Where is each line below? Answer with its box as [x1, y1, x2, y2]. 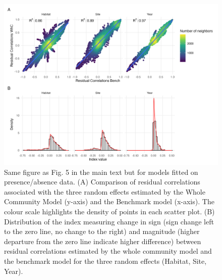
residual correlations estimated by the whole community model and [4, 246, 212, 256]
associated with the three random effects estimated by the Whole [4, 186, 205, 197]
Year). [4, 265, 23, 276]
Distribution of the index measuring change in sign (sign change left [4, 216, 214, 226]
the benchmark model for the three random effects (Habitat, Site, [4, 255, 207, 266]
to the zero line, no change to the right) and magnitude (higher [4, 226, 200, 237]
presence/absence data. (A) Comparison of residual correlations [4, 176, 200, 187]
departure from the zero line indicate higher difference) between [4, 236, 201, 246]
